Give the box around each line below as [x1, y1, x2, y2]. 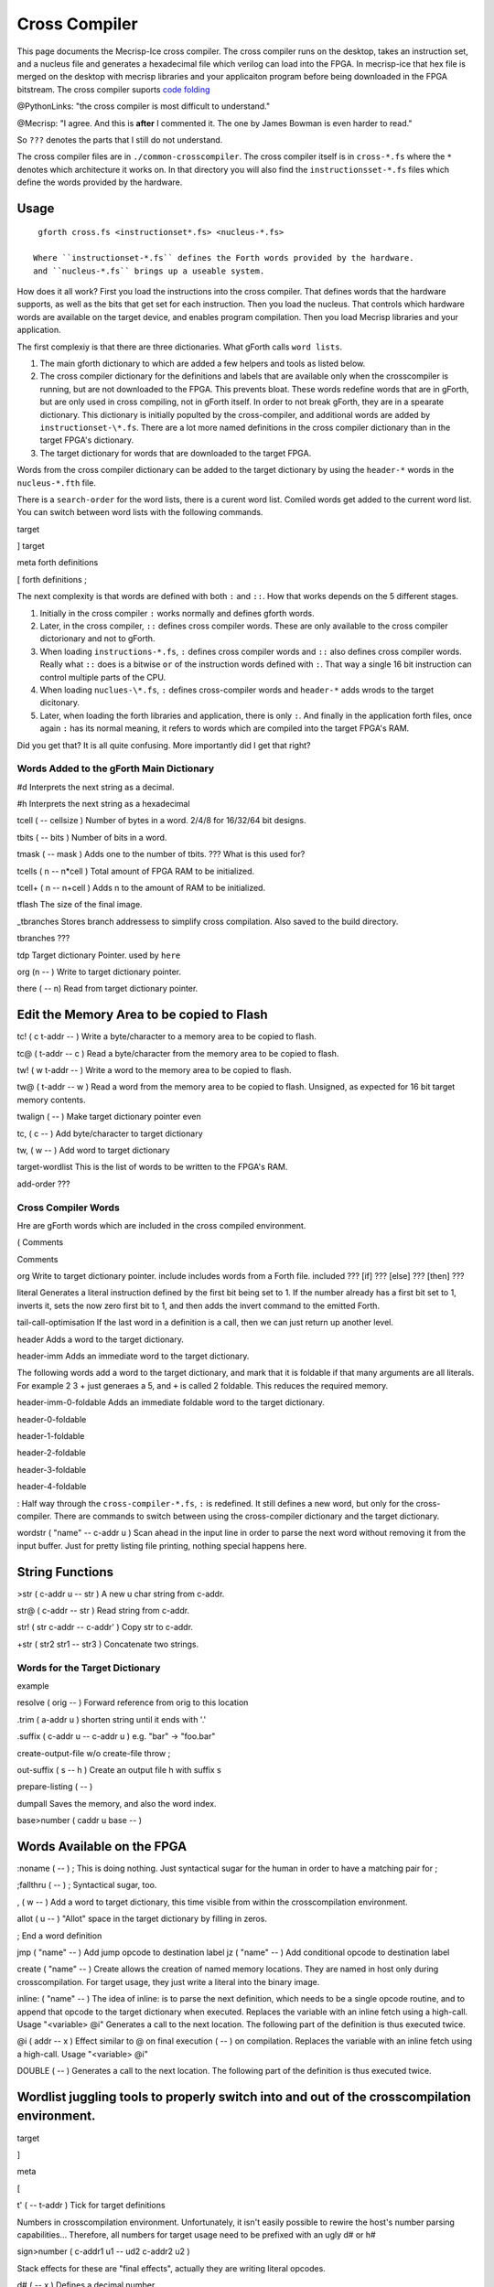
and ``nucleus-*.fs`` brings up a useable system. [33, 265, 265, 276]
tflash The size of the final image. [16, 899, 143, 910]
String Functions [16, 1564, 114, 1580]
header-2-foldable [16, 1447, 86, 1458]
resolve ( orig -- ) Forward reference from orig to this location [16, 1697, 249, 1708]
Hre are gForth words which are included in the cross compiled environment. [16, 1219, 306, 1230]
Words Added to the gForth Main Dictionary [16, 762, 215, 775]
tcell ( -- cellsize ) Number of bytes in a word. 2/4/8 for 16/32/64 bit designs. [16, 815, 306, 826]
